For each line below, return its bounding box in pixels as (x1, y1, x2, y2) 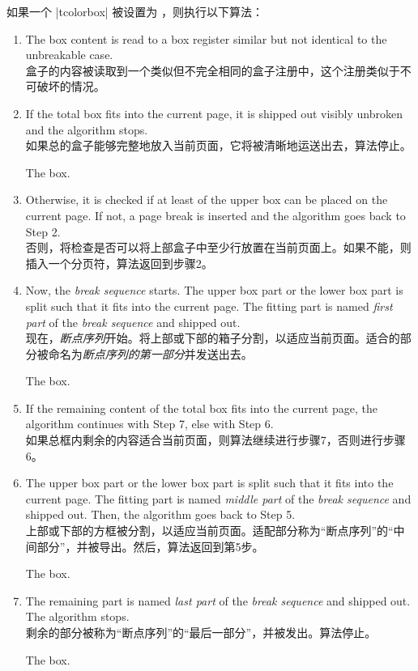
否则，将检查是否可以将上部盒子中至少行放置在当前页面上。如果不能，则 (25, 239, 412, 256)
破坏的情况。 (36, 78, 105, 95)
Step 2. (25, 223, 61, 240)
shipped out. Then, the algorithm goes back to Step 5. (25, 506, 296, 523)
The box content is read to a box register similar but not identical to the (25, 30, 387, 47)
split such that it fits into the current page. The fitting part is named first (25, 297, 393, 314)
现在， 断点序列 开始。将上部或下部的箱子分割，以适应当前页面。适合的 (25, 329, 400, 346)
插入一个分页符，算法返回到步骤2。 (25, 254, 213, 271)
